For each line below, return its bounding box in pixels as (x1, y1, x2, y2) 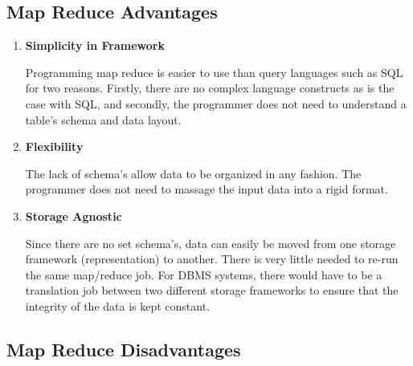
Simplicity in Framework (25, 37, 165, 54)
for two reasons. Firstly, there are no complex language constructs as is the (25, 79, 395, 96)
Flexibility (25, 138, 84, 155)
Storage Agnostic (25, 207, 122, 224)
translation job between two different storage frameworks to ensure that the (25, 282, 399, 299)
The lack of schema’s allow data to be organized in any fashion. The (25, 165, 362, 181)
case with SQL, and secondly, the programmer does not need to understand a (25, 95, 407, 112)
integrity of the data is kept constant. (25, 297, 211, 314)
